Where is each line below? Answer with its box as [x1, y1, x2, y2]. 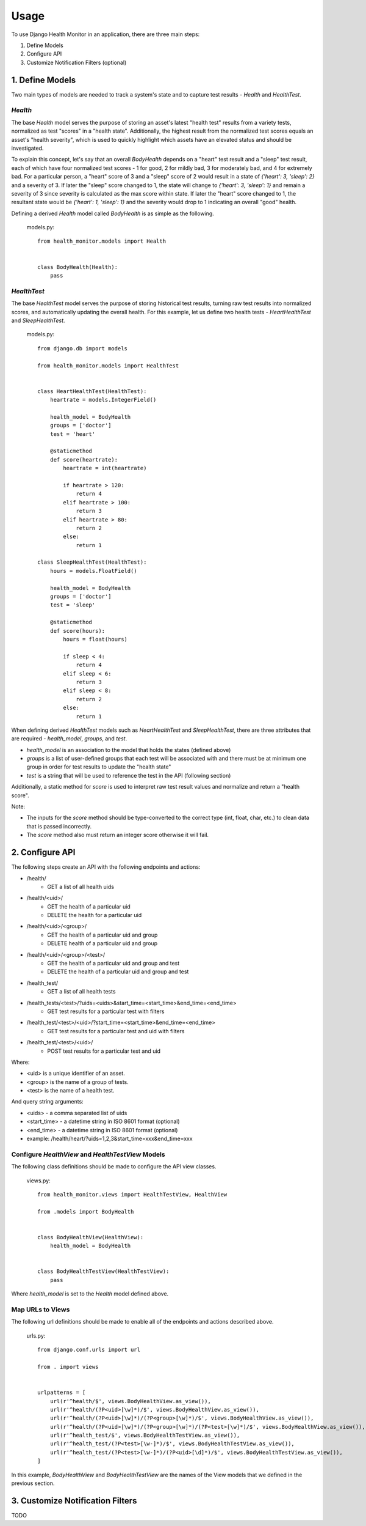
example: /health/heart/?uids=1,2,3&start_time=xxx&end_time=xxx [26, 1135, 193, 1143]
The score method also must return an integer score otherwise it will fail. [26, 831, 209, 839]
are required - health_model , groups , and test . [11, 735, 127, 742]
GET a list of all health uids [47, 883, 114, 890]
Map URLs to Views [11, 1305, 70, 1314]
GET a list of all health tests [47, 988, 116, 995]
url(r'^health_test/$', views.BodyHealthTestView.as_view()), [49, 1432, 240, 1439]
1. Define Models [11, 75, 76, 85]
